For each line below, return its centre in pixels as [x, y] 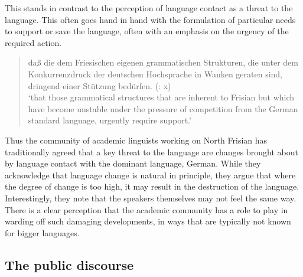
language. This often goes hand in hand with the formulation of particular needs [150, 19]
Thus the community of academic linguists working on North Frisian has [136, 140]
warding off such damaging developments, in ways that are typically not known [148, 221]
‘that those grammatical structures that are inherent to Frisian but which [161, 97]
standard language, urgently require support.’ [110, 120]
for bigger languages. [42, 232]
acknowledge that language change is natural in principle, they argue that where [150, 175]
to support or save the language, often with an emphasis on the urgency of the [147, 31]
